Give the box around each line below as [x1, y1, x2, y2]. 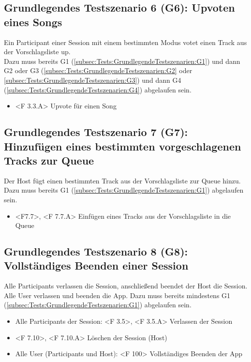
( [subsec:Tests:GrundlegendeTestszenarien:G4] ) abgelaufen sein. [4, 84, 192, 94]
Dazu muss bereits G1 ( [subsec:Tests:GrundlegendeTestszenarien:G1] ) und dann [4, 56, 240, 66]
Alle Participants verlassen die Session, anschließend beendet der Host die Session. [4, 281, 248, 291]
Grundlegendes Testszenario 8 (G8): [4, 244, 188, 259]
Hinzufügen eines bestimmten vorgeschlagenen [4, 138, 241, 153]
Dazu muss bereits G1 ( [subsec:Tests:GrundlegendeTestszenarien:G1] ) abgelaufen [4, 185, 244, 195]
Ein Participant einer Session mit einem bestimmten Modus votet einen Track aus [4, 37, 247, 47]
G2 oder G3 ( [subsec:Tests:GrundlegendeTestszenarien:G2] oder [4, 65, 192, 75]
